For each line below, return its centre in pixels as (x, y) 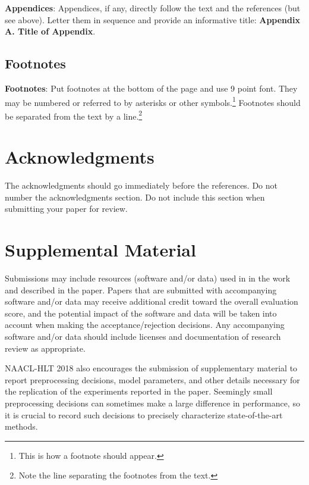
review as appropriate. (45, 348)
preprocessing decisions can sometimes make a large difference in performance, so (152, 403)
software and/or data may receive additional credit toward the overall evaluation (152, 301)
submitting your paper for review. (66, 209)
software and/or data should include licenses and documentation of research (143, 337)
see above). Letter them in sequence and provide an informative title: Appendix (152, 19)
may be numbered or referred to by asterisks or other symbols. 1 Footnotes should (153, 101)
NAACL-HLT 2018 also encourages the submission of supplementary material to (151, 368)
